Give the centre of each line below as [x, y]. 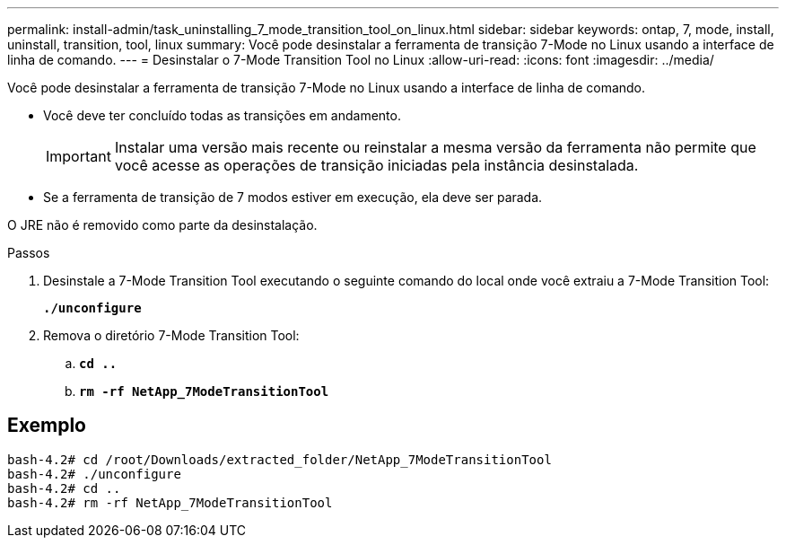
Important [79, 156]
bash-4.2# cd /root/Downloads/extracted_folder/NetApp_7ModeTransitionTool [279, 459]
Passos [29, 253]
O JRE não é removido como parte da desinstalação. [162, 225]
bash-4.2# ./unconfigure [94, 474]
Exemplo [47, 426]
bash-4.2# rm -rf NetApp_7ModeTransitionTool [170, 502]
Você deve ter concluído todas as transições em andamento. [222, 115]
